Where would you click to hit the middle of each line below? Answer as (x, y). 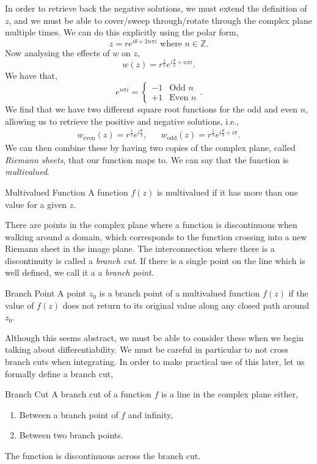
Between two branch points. (71, 435)
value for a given (36, 204)
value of (20, 305)
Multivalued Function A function (67, 192)
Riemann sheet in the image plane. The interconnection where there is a (140, 249)
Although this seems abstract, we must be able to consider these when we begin (154, 337)
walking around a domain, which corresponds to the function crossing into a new (156, 236)
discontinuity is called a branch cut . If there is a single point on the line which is (155, 260)
